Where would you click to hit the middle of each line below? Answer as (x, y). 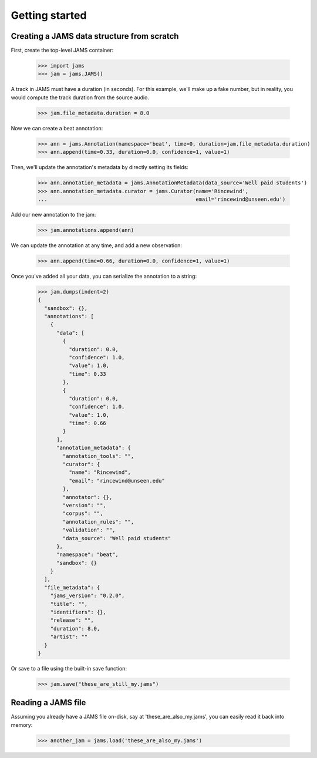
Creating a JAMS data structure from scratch (95, 36)
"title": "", (69, 604)
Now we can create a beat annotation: (57, 128)
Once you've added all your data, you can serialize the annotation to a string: (104, 276)
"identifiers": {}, (78, 612)
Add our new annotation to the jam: (53, 214)
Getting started (49, 15)
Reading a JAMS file (48, 703)
